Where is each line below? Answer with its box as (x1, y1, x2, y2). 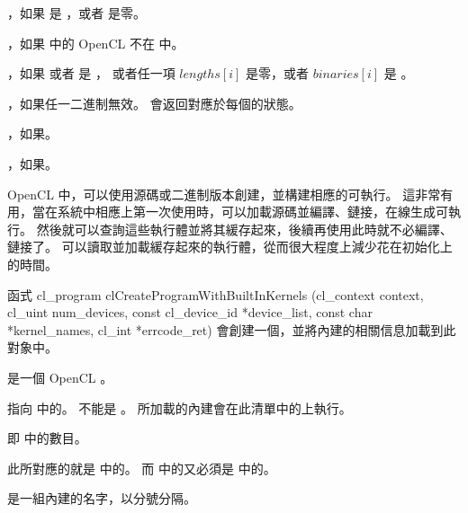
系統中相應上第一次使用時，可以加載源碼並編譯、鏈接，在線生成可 (57, 202, 448, 221)
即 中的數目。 (7, 429, 87, 447)
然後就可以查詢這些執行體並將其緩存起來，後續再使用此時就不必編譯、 (36, 219, 453, 238)
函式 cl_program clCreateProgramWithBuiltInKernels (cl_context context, (7, 285, 424, 304)
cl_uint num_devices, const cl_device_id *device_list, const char (7, 303, 373, 322)
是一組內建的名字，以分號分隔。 (7, 489, 196, 508)
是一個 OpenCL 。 (7, 367, 113, 386)
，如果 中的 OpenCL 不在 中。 (7, 33, 184, 52)
